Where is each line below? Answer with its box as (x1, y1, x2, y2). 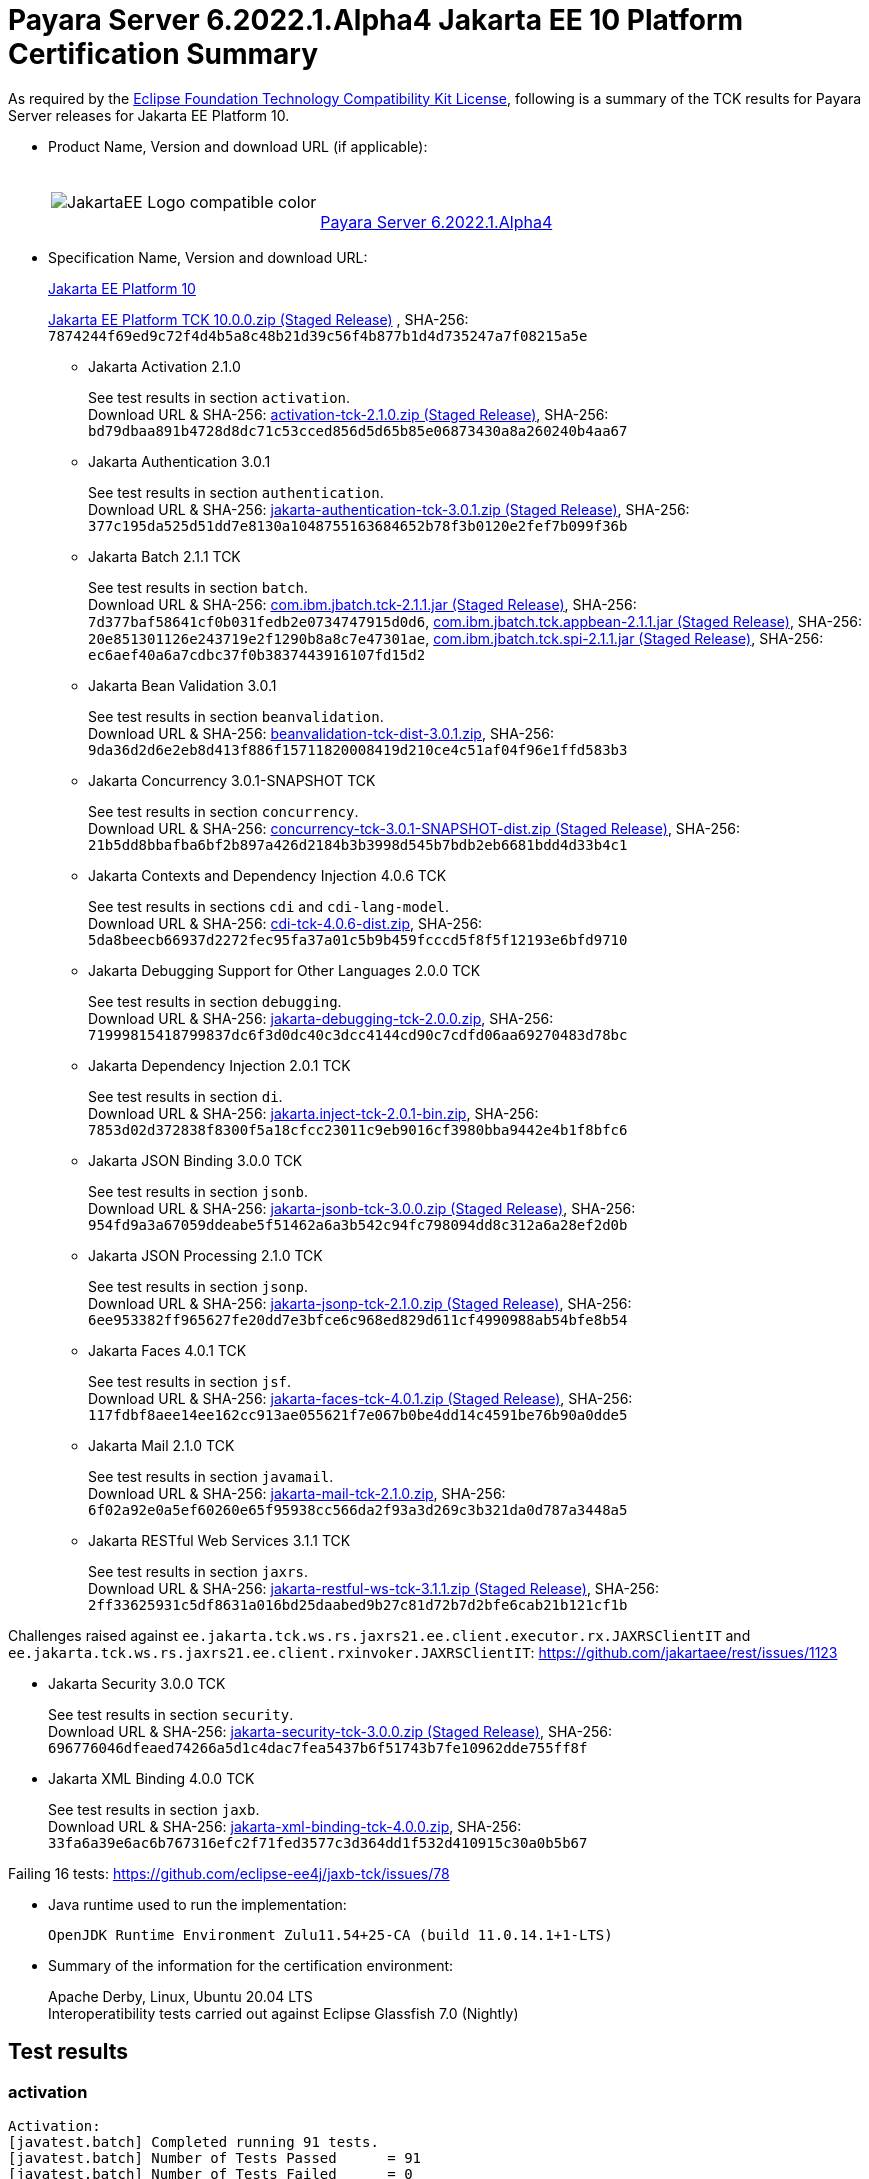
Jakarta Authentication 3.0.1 (88, 452, 271, 470)
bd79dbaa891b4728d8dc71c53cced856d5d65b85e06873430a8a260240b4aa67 (88, 422, 628, 439)
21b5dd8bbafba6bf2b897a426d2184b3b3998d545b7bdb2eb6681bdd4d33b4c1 (88, 836, 628, 853)
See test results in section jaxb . (48, 1800, 260, 1818)
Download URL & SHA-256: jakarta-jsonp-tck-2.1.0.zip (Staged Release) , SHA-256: (88, 1294, 632, 1312)
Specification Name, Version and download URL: (48, 248, 368, 266)
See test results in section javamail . (88, 1467, 334, 1485)
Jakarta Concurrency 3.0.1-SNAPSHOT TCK (88, 771, 376, 789)
